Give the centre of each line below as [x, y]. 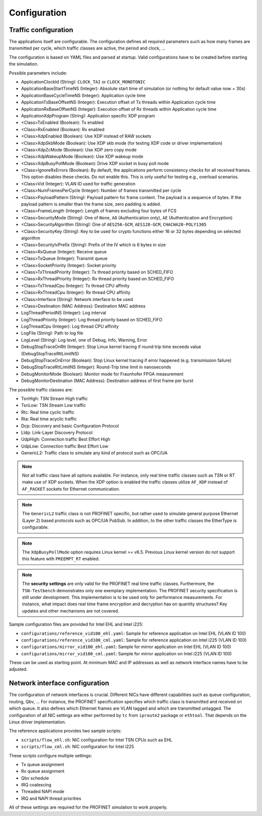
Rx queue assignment [43, 771]
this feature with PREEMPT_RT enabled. [61, 559]
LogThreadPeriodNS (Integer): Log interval [64, 313]
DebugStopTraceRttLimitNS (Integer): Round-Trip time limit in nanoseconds [96, 367]
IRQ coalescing [36, 785]
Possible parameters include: [38, 73]
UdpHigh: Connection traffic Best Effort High [66, 439]
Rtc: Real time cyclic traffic [48, 412]
